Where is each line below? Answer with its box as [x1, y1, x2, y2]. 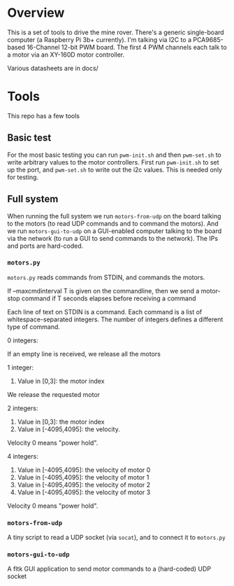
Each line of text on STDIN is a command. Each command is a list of [7, 307, 203, 316]
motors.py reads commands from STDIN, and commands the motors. [7, 273, 205, 281]
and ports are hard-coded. [7, 242, 84, 250]
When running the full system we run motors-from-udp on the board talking [7, 211, 221, 220]
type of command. [7, 322, 61, 330]
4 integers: [7, 452, 38, 460]
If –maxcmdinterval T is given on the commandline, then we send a [7, 286, 200, 295]
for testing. [7, 173, 39, 181]
